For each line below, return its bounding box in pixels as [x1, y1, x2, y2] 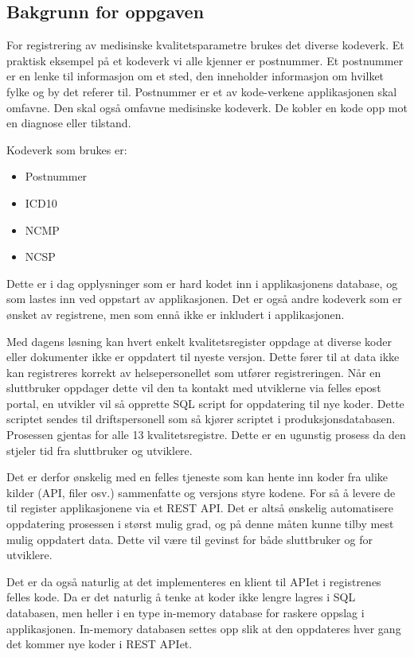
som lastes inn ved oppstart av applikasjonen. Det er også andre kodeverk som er [6, 290, 402, 307]
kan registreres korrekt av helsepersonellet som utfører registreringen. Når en [6, 363, 381, 380]
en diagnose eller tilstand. [6, 115, 131, 131]
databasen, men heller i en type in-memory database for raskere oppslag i [6, 605, 365, 621]
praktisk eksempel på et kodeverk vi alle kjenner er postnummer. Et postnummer [6, 52, 404, 68]
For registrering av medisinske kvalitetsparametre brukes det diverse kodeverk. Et [6, 37, 404, 53]
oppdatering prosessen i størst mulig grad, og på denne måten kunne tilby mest [6, 515, 394, 532]
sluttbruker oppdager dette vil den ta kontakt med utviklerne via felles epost [6, 379, 381, 396]
